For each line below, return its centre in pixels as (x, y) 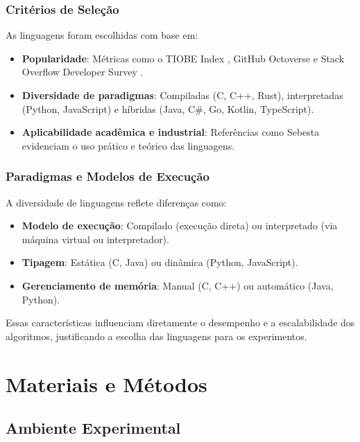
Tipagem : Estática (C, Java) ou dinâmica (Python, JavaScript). (160, 262)
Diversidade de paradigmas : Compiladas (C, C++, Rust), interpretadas (182, 95)
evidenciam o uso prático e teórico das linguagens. (128, 145)
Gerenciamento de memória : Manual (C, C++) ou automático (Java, (178, 285)
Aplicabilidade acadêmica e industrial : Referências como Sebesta (171, 132)
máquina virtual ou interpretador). (95, 239)
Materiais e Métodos (106, 383)
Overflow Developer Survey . (83, 72)
